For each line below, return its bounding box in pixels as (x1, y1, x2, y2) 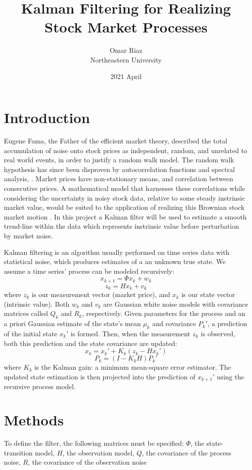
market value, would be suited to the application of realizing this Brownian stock (4, 202, 245, 212)
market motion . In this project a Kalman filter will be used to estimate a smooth (4, 211, 247, 221)
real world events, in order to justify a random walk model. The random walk (4, 155, 234, 165)
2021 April (110, 71, 142, 81)
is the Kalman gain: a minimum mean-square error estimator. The (34, 362, 231, 372)
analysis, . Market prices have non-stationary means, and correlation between (4, 173, 234, 184)
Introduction (4, 108, 90, 127)
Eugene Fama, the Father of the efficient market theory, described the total (4, 136, 227, 146)
